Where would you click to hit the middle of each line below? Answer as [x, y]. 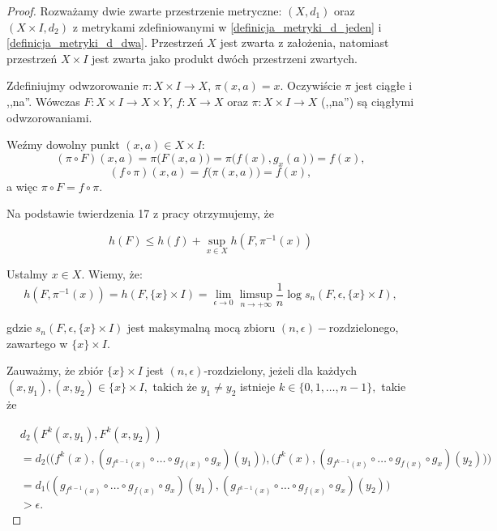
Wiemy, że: [115, 273]
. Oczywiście [311, 85]
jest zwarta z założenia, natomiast [304, 42]
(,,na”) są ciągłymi [368, 101]
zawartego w [37, 343]
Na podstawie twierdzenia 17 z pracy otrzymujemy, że [140, 213]
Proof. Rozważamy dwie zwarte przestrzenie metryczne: [144, 11]
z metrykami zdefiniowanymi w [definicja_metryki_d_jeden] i [227, 26]
